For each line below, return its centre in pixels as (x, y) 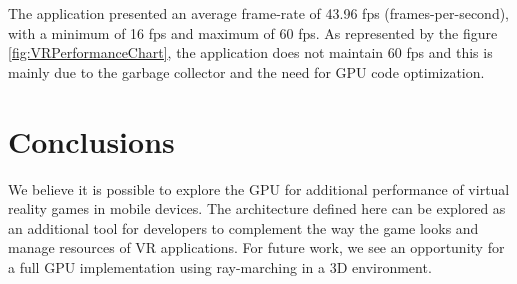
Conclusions (91, 140)
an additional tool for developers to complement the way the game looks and (243, 227)
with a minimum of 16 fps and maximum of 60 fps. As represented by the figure (253, 32)
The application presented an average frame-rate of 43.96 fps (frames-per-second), (259, 13)
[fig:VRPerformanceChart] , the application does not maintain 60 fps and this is (250, 52)
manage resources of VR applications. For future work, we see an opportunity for (256, 247)
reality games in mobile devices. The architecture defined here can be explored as (257, 208)
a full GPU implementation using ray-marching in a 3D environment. (220, 266)
